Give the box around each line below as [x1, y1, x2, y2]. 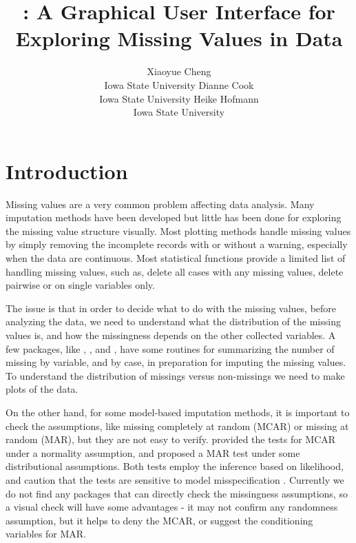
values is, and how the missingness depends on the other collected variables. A [6, 327, 336, 342]
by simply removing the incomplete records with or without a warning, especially [6, 237, 348, 252]
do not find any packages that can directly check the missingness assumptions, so [6, 486, 348, 500]
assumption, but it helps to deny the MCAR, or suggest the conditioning [6, 513, 313, 527]
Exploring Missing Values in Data [15, 24, 343, 52]
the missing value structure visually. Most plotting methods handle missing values [6, 223, 351, 238]
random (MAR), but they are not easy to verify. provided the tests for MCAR [6, 432, 336, 447]
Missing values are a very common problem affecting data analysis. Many [6, 196, 315, 211]
